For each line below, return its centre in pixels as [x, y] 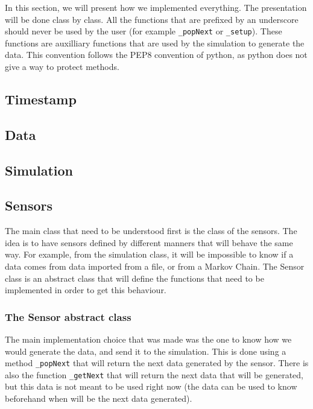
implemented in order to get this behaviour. [86, 290]
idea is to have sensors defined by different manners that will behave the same [149, 242]
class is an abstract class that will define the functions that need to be [134, 278]
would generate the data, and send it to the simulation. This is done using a [146, 351]
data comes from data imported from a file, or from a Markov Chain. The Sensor [155, 266]
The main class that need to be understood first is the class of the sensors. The [151, 231]
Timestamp [41, 99]
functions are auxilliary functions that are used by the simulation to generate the [155, 43]
